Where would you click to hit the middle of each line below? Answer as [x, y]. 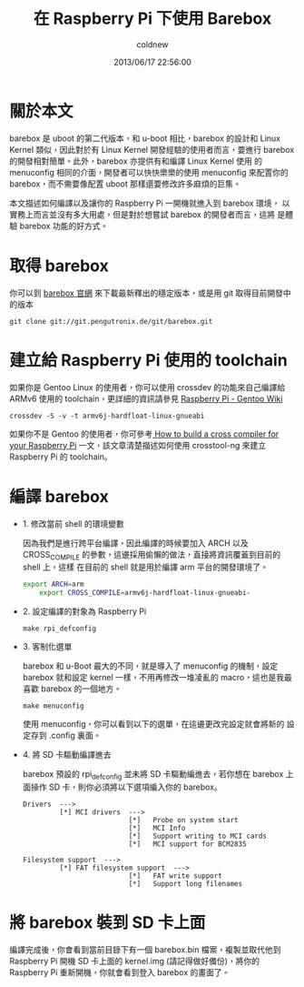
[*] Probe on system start [183, 820]
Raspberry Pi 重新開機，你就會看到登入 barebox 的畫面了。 [120, 972]
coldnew [152, 44]
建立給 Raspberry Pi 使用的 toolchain [148, 360]
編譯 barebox [59, 496]
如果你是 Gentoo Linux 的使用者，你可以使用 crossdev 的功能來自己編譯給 [147, 387]
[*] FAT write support [175, 876]
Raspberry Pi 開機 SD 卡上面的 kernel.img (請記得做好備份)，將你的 [135, 961]
